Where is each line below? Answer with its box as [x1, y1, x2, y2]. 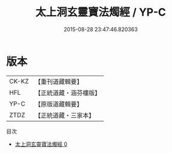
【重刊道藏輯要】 [34, 77, 83, 86]
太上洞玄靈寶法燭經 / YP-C [35, 5, 166, 19]
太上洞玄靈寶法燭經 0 [14, 140, 68, 148]
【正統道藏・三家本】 [34, 111, 95, 119]
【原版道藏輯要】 [34, 100, 83, 108]
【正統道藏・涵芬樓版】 [34, 88, 101, 97]
